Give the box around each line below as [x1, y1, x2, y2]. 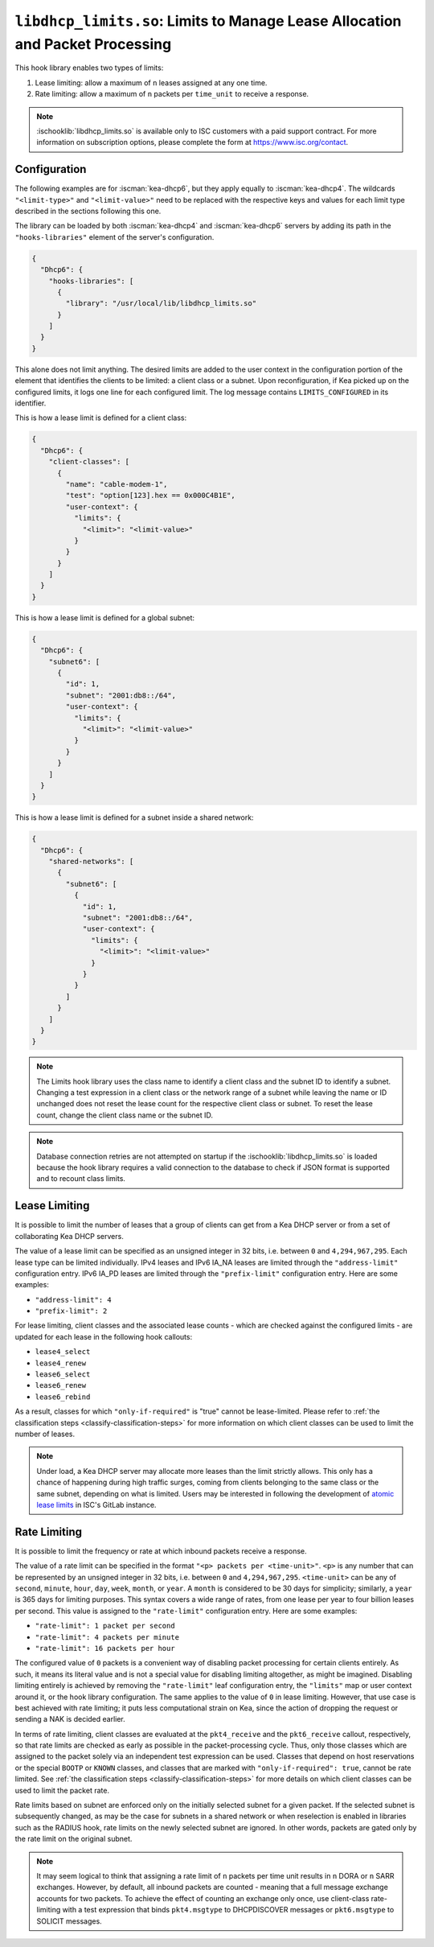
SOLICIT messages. [36, 1916, 102, 1926]
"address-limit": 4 [35, 1295, 112, 1304]
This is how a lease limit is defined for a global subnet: [14, 612, 195, 623]
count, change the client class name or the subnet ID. [36, 1110, 213, 1120]
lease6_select [35, 1370, 91, 1379]
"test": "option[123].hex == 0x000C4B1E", [65, 491, 236, 500]
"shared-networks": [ [48, 857, 134, 866]
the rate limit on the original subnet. [14, 1834, 133, 1844]
